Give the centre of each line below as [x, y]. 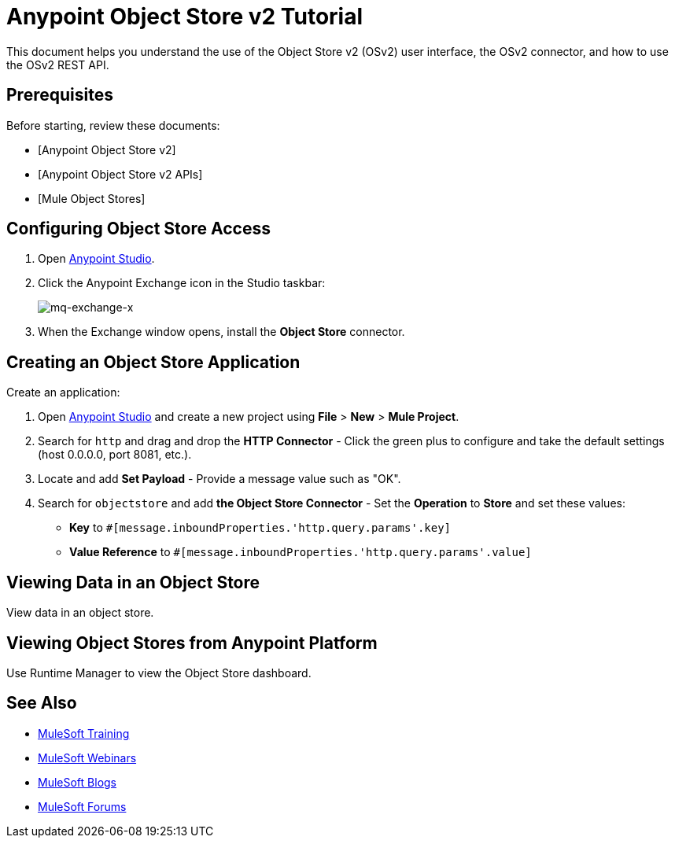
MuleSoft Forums [82, 806]
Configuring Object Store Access [138, 229]
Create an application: [63, 393]
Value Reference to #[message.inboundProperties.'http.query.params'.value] [301, 552]
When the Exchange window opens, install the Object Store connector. [221, 332]
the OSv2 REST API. [58, 64]
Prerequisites [60, 95]
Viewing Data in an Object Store [133, 582]
